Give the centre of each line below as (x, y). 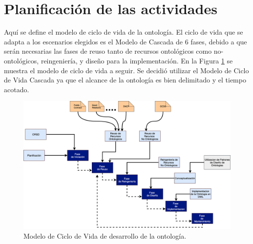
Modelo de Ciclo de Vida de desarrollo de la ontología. (105, 235)
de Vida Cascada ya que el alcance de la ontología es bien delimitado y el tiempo (125, 80)
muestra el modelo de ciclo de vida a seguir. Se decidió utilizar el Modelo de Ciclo (126, 70)
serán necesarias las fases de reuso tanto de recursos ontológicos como (108, 51)
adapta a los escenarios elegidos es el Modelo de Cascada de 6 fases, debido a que (126, 41)
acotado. (17, 89)
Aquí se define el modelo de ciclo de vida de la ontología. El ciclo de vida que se (124, 32)
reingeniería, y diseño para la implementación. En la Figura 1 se (137, 60)
